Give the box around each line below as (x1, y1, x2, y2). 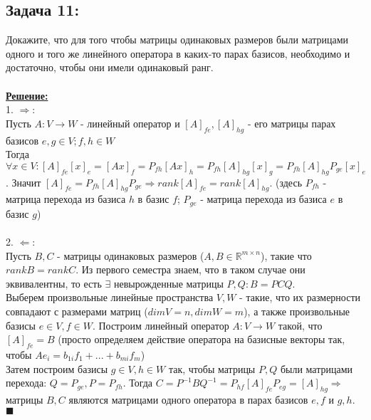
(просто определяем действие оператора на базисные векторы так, (58, 332, 345, 347)
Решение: (6, 88, 48, 103)
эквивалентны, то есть (6, 275, 102, 290)
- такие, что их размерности (239, 290, 361, 305)
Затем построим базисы (6, 361, 108, 376)
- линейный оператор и (80, 115, 180, 130)
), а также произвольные (244, 303, 350, 318)
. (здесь (269, 174, 303, 189)
